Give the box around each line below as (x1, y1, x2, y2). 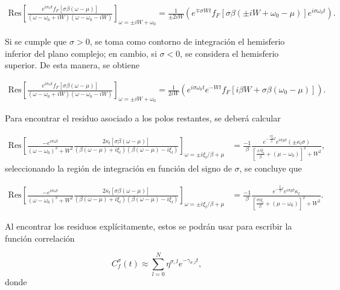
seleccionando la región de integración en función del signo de (5, 161, 232, 174)
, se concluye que (239, 161, 302, 174)
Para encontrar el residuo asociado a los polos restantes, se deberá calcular (5, 112, 281, 124)
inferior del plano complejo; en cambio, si (5, 47, 157, 59)
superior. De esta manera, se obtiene (5, 59, 140, 71)
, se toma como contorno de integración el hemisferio (89, 35, 285, 48)
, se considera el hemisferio (180, 47, 279, 59)
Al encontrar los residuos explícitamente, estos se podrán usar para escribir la (5, 219, 292, 232)
